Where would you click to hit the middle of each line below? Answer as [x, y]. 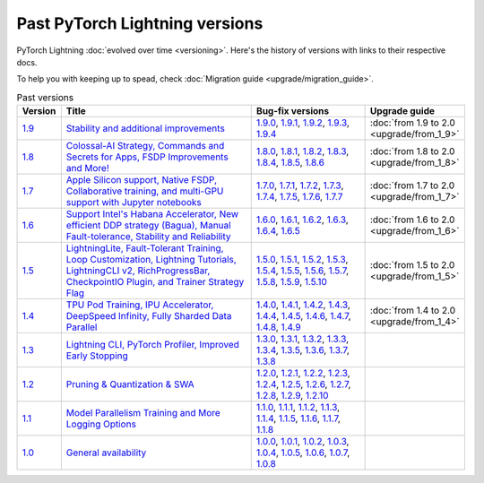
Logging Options [101, 424]
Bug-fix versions [293, 111]
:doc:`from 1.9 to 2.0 [413, 123]
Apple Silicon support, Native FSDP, [142, 180]
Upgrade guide [402, 111]
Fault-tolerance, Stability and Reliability [148, 237]
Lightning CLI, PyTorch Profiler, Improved [152, 345]
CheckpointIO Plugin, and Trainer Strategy [155, 282]
